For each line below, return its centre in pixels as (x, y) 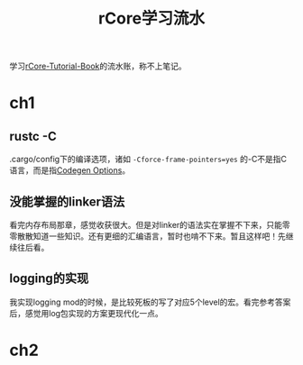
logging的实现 (49, 279)
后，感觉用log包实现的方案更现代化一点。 (87, 313)
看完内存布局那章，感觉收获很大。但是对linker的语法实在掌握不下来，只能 (146, 225)
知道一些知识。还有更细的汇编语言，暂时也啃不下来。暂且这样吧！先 (159, 236)
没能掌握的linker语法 (67, 201)
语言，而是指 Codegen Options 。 (70, 170)
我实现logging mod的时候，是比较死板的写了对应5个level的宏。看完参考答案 (150, 302)
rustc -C (33, 136)
